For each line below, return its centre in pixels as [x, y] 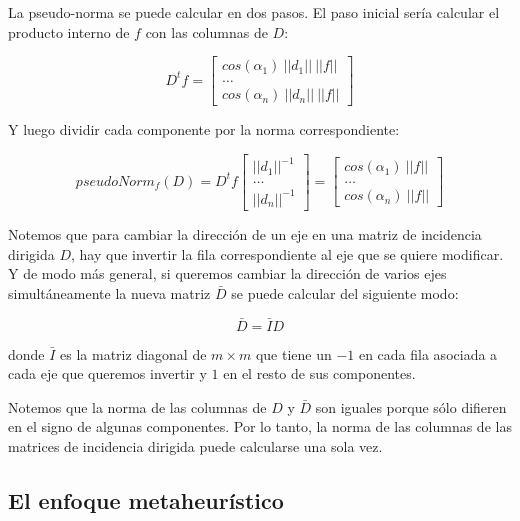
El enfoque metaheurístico [146, 499]
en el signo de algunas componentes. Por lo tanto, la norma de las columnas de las [260, 426]
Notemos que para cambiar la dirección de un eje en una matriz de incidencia [245, 233]
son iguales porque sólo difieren [411, 406]
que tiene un [293, 353]
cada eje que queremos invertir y [107, 373]
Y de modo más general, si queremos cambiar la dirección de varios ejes [227, 273]
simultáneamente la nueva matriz [109, 292]
